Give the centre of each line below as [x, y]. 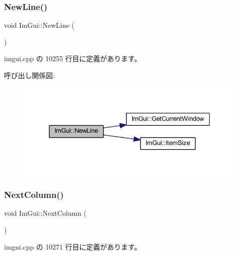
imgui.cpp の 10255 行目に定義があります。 [73, 58]
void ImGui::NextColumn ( [45, 213]
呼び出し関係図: [29, 75]
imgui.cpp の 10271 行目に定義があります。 [73, 246]
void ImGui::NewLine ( [39, 25]
